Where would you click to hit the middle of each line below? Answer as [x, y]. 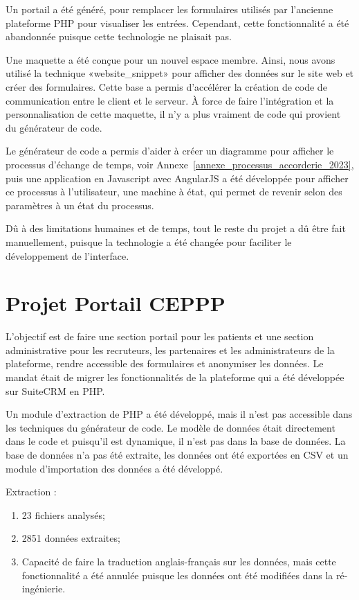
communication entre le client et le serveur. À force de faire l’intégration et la [170, 100]
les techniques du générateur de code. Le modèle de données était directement [171, 427]
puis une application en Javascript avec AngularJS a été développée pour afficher [177, 178]
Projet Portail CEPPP [116, 303]
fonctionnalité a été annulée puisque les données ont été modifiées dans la [177, 575]
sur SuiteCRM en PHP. [55, 390]
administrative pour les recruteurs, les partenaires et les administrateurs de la [170, 350]
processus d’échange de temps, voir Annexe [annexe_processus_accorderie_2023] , [180, 164]
